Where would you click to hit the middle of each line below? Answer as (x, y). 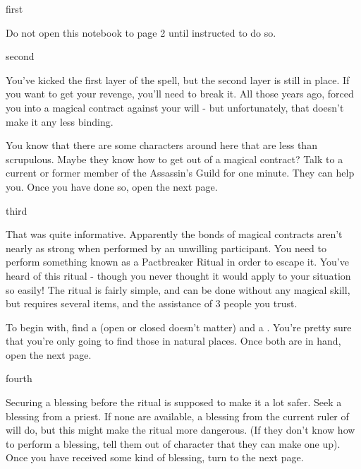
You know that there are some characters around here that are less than (161, 145)
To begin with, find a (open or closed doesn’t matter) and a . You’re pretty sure (179, 327)
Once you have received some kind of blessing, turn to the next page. (155, 457)
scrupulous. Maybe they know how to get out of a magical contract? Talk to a (175, 159)
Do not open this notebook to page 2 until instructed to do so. (141, 32)
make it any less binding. (60, 121)
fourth (19, 378)
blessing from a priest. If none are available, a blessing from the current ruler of (177, 416)
